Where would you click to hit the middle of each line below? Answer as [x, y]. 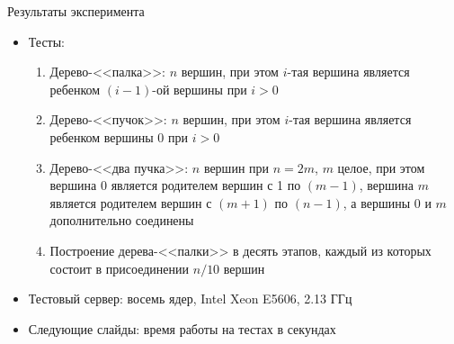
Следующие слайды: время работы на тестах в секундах [182, 328]
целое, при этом [381, 167]
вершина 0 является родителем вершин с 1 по [175, 185]
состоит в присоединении [120, 268]
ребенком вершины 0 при [119, 136]
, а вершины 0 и [387, 202]
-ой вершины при [200, 89]
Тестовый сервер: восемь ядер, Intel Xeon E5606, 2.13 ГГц [190, 299]
